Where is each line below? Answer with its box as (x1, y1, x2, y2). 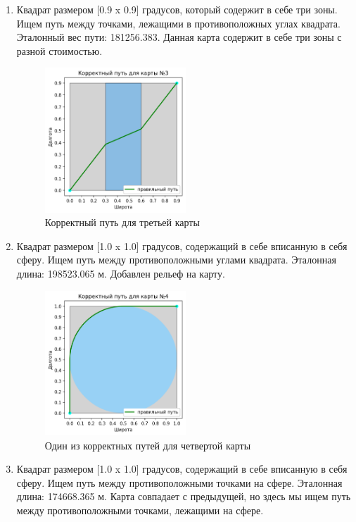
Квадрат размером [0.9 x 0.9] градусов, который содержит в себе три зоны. (16, 2, 338, 16)
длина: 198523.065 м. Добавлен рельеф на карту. (16, 266, 225, 281)
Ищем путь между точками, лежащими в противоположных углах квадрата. (16, 15, 341, 30)
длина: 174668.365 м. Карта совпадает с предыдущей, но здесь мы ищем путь (16, 489, 351, 504)
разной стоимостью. (16, 43, 103, 58)
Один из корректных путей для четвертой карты (44, 437, 251, 452)
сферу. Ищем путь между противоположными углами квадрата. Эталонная (16, 252, 336, 267)
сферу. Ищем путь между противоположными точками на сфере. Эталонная (16, 475, 343, 490)
